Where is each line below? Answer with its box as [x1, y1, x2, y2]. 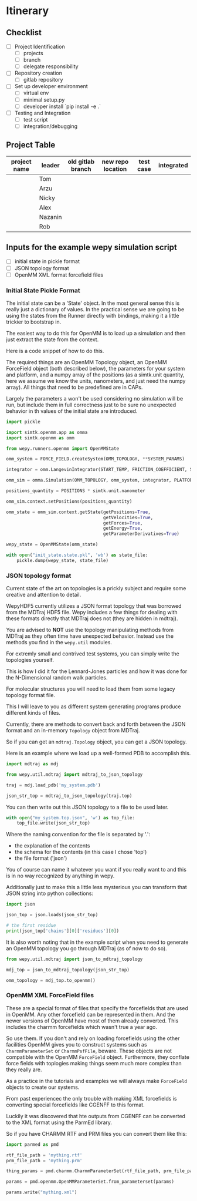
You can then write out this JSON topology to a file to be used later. [6, 803, 169, 810]
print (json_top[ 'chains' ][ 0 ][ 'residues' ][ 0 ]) [6, 928, 119, 934]
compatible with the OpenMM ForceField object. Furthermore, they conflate [6, 1053, 189, 1061]
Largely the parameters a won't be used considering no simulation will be [6, 395, 184, 402]
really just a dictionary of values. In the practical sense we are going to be [6, 305, 185, 312]
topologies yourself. [6, 657, 54, 664]
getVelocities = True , [103, 514, 154, 520]
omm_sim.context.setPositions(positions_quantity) [6, 498, 133, 504]
